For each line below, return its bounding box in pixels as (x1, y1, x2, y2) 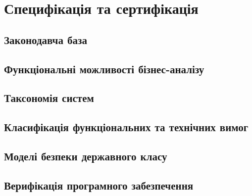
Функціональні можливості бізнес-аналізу (4, 61, 204, 76)
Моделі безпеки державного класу (4, 148, 167, 163)
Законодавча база (4, 32, 87, 47)
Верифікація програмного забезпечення (4, 177, 194, 193)
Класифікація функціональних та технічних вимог (4, 119, 249, 135)
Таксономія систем (4, 90, 94, 105)
